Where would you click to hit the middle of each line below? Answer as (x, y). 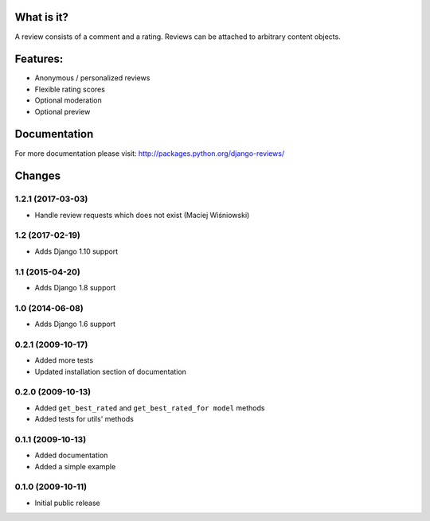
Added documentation (71, 455)
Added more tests (64, 360)
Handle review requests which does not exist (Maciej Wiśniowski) (142, 215)
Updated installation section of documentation (111, 371)
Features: (39, 59)
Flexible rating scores (70, 89)
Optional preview (63, 111)
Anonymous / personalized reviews (92, 78)
